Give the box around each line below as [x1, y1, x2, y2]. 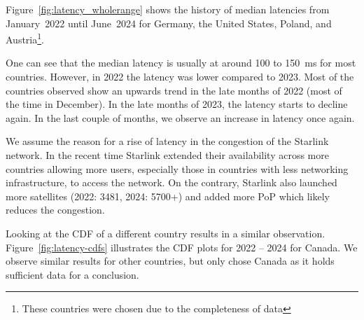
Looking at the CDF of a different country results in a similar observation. [6, 225, 325, 240]
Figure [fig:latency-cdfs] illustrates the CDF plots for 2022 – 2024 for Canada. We [6, 239, 358, 254]
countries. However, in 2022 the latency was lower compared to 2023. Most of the [6, 69, 354, 84]
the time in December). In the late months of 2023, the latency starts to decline [6, 97, 348, 111]
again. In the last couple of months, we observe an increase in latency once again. [6, 110, 355, 125]
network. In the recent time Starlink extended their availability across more [6, 148, 329, 162]
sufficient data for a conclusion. [6, 267, 139, 281]
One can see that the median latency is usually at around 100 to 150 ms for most [6, 55, 356, 70]
